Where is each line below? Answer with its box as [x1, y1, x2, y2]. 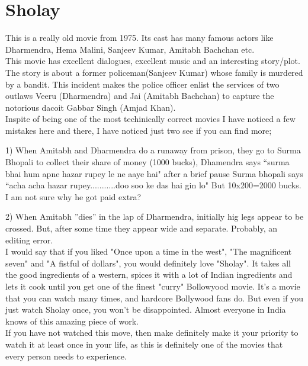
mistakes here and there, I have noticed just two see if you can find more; [5, 124, 272, 136]
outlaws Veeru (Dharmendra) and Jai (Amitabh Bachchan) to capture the [5, 89, 274, 102]
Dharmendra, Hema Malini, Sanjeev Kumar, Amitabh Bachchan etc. [5, 43, 255, 55]
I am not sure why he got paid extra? [5, 190, 142, 203]
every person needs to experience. [5, 349, 127, 362]
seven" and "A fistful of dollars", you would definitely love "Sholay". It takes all [5, 256, 291, 269]
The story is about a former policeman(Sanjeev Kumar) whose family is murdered [5, 66, 303, 78]
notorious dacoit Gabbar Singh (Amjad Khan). [5, 101, 176, 113]
